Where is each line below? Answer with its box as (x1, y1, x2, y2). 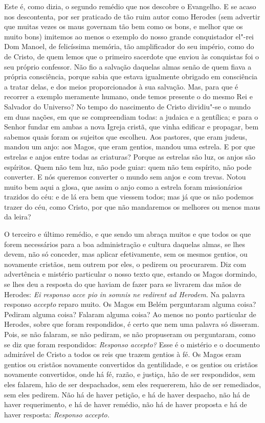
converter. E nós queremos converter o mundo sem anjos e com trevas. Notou (4, 171, 246, 182)
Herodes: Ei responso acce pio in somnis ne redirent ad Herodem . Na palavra (4, 288, 245, 299)
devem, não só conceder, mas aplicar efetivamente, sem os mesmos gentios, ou (4, 249, 248, 259)
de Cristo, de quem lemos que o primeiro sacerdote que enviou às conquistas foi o (4, 51, 259, 61)
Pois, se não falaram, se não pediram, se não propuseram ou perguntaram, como (4, 329, 256, 339)
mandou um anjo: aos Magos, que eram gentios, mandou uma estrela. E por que (4, 141, 255, 152)
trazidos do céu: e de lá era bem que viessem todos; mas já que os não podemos (4, 191, 254, 202)
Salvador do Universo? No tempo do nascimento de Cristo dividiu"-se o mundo (4, 101, 251, 112)
